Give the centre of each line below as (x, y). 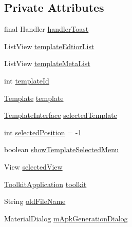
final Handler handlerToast (46, 29)
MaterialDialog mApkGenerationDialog (66, 218)
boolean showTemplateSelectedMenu (62, 149)
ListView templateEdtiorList (49, 46)
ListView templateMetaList (47, 63)
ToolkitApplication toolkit (45, 184)
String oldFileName (35, 201)
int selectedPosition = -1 (43, 132)
